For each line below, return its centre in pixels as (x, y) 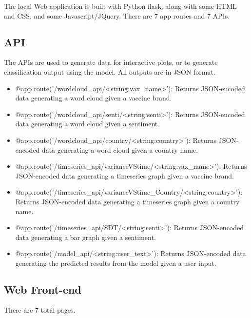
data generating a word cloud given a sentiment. (87, 124)
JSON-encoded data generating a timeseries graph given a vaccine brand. (125, 175)
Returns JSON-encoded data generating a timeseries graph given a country (127, 201)
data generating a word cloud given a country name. (120, 149)
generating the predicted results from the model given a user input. (116, 263)
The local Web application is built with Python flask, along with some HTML (120, 6)
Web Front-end (43, 289)
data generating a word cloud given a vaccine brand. (94, 98)
